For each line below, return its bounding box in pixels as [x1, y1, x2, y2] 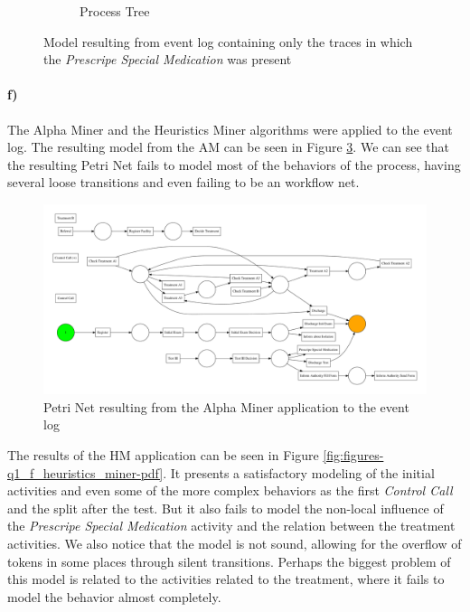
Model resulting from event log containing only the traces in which [43, 32, 413, 51]
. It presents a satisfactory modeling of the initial [163, 463, 435, 482]
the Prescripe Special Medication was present [43, 50, 292, 69]
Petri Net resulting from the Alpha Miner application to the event [43, 397, 409, 416]
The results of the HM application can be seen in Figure [7, 446, 319, 465]
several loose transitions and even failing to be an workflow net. [7, 173, 360, 192]
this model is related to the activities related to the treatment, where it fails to [7, 570, 445, 588]
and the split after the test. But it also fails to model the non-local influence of [7, 498, 444, 517]
